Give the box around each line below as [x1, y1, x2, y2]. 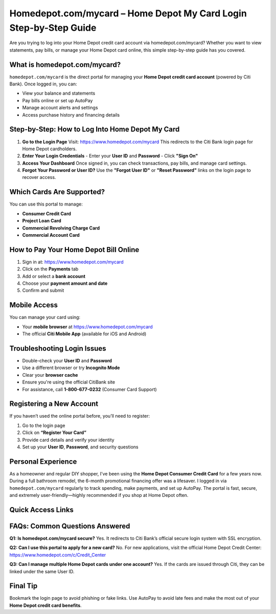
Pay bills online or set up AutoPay [22, 97, 93, 103]
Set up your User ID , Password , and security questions [22, 444, 139, 450]
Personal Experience [9, 457, 77, 466]
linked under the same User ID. [9, 568, 75, 575]
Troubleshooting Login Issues [9, 344, 107, 353]
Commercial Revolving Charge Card [22, 225, 100, 231]
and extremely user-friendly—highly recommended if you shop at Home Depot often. [9, 492, 189, 498]
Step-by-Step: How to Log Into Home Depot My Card [9, 125, 180, 134]
